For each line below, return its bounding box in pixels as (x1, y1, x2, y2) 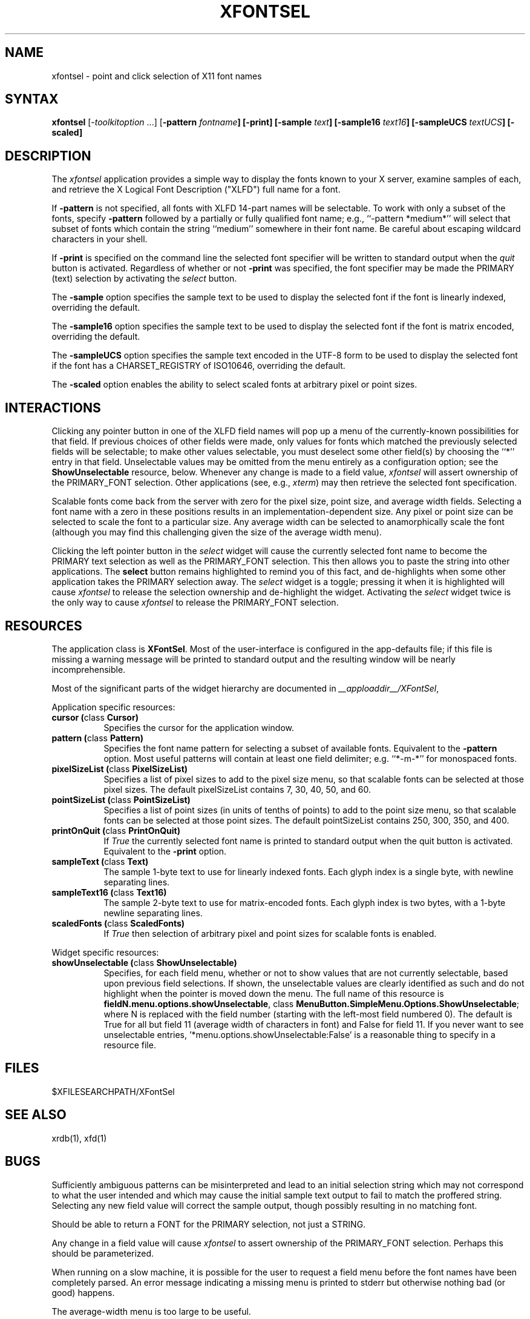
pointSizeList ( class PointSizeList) (51, 794, 191, 805)
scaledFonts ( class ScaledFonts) (51, 917, 185, 928)
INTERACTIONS (5, 400, 101, 415)
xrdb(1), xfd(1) (51, 1132, 107, 1143)
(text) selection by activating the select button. (51, 273, 237, 284)
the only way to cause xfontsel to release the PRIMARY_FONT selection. (51, 597, 339, 608)
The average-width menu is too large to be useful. (51, 1306, 251, 1317)
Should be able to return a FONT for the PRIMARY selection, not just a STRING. (51, 1218, 366, 1229)
